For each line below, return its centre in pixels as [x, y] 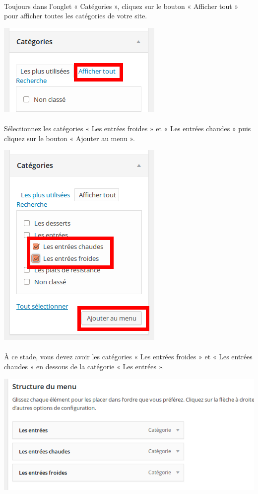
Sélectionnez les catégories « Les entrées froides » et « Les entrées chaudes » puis [128, 128]
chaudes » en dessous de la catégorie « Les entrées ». [84, 366]
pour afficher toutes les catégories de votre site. [76, 16]
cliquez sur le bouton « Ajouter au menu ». [69, 138]
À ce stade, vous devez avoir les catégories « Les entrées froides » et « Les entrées [128, 357]
